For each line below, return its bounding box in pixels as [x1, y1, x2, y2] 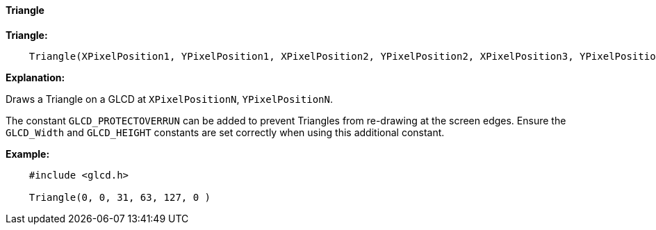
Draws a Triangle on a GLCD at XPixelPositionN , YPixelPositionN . [6, 92, 333, 105]
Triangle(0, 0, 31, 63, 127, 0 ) [28, 191, 211, 203]
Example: [6, 147, 50, 160]
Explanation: [6, 71, 65, 83]
